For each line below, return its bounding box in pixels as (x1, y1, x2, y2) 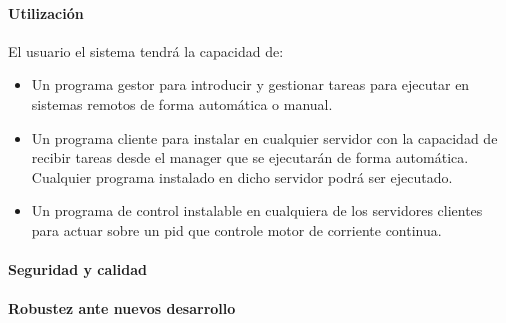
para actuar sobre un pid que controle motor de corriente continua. (31, 219, 442, 240)
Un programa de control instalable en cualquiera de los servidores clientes (31, 200, 483, 221)
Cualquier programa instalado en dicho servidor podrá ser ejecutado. (31, 166, 453, 187)
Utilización (8, 2, 84, 23)
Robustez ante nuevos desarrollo (8, 298, 236, 319)
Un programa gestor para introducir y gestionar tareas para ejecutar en (31, 74, 470, 95)
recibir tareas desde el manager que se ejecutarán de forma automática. (31, 147, 469, 168)
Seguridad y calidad (8, 259, 147, 280)
